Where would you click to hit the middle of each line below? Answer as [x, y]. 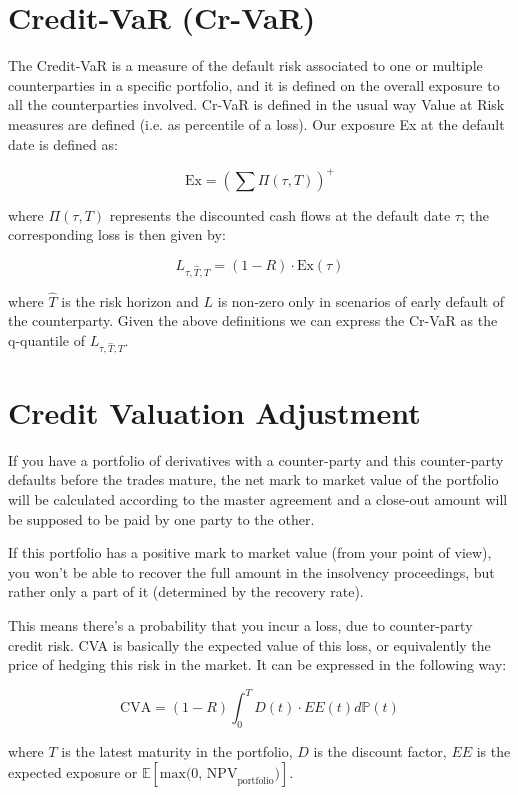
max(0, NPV [198, 773]
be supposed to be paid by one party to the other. [161, 518]
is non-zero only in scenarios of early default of [360, 300]
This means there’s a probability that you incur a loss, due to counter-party [240, 624]
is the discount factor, [380, 751]
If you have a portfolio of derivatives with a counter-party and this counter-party [256, 459]
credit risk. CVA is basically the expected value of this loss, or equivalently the [249, 644]
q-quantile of [47, 339]
